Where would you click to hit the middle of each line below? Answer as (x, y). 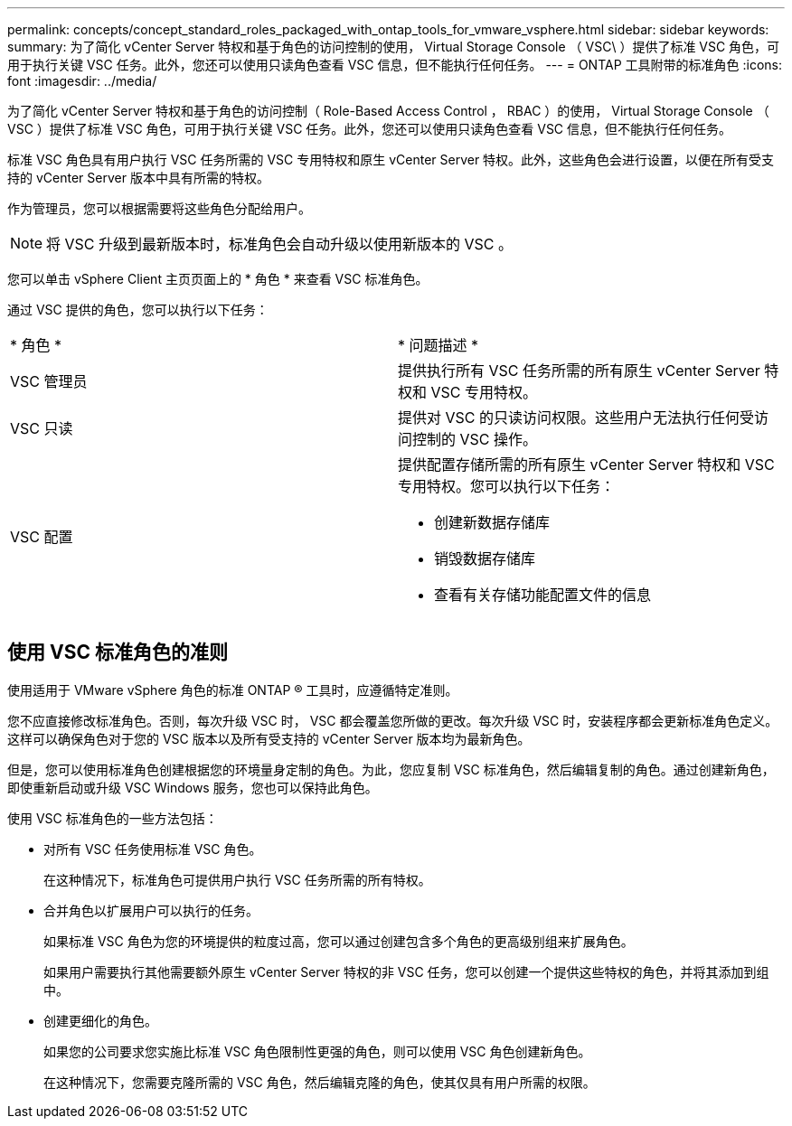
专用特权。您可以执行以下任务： (507, 486)
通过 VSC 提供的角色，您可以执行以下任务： (138, 310)
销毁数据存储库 (485, 558)
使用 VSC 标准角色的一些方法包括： (113, 818)
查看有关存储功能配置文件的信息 (543, 595)
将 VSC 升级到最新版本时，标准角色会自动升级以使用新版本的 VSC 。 (280, 244)
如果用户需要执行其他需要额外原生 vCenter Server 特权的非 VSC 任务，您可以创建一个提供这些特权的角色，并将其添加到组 (406, 971)
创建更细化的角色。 (100, 1020)
